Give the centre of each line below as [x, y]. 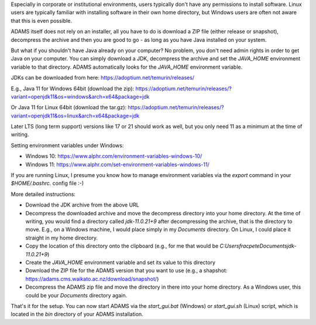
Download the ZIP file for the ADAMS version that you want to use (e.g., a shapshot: [126, 270]
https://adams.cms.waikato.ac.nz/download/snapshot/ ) [92, 279]
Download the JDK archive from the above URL [83, 205]
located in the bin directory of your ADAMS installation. [77, 314]
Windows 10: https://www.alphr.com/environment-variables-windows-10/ [114, 156]
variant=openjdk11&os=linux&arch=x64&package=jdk [75, 116]
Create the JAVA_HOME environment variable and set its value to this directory [121, 262]
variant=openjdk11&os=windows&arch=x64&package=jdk [80, 96]
